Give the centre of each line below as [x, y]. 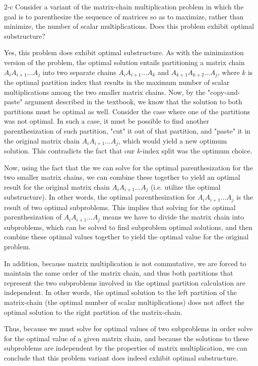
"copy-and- [224, 92]
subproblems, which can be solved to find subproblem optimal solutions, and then [128, 227]
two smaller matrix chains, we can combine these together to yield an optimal [122, 177]
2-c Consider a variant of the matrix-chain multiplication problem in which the [124, 6]
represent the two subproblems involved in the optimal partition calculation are [125, 282]
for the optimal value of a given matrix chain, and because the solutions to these [127, 338]
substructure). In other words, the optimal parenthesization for [100, 197]
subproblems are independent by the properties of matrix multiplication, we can [126, 348]
